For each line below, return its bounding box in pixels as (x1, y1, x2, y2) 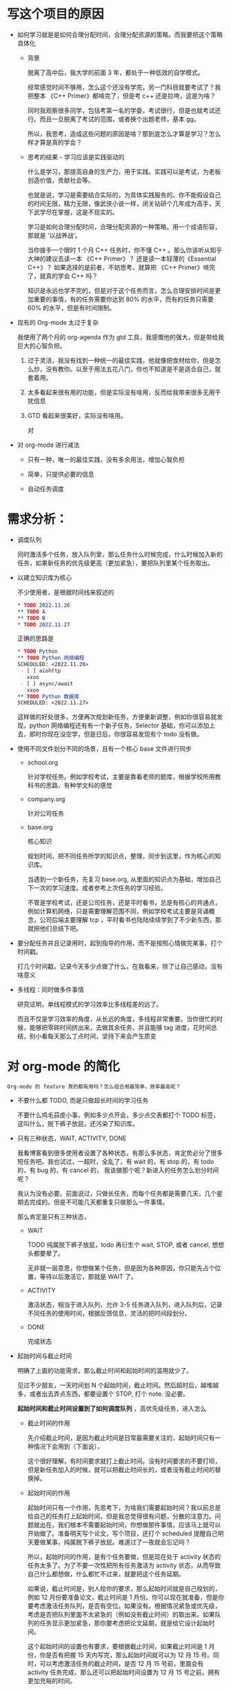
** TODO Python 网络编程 (17, 654, 85, 662)
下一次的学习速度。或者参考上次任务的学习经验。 (27, 884, 167, 892)
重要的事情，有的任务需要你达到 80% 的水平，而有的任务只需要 (33, 294, 214, 303)
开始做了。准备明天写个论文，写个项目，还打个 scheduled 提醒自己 (27, 1529, 219, 1538)
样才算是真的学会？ (27, 138, 83, 146)
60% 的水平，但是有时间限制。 (27, 303, 116, 312)
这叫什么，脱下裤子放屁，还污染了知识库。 (17, 1120, 139, 1128)
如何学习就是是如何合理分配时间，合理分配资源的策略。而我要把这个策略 (17, 30, 223, 39)
